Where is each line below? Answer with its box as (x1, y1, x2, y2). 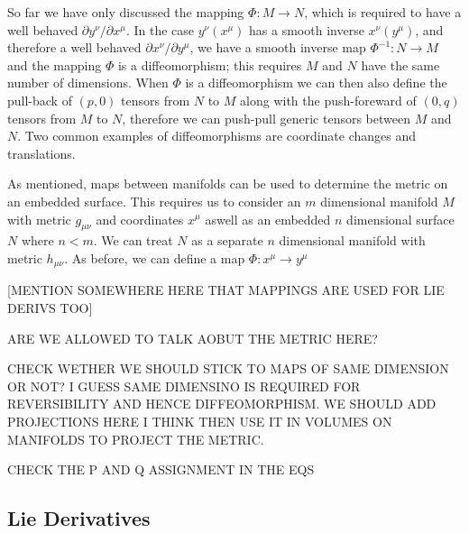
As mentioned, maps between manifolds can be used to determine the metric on (7, 174, 448, 193)
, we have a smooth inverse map (189, 38, 366, 57)
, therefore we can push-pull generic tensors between (122, 108, 410, 127)
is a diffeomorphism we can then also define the (185, 73, 447, 92)
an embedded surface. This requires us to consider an (7, 191, 301, 210)
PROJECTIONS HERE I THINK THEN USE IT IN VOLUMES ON (7, 411, 392, 430)
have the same (361, 55, 440, 74)
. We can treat (93, 231, 173, 250)
